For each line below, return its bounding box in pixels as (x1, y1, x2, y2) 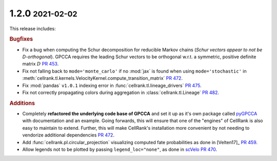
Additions (9, 100, 35, 107)
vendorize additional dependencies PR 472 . (22, 132, 115, 138)
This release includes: (9, 26, 56, 32)
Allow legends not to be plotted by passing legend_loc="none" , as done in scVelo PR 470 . (22, 146, 217, 152)
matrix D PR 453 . (22, 61, 59, 67)
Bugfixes (9, 36, 33, 43)
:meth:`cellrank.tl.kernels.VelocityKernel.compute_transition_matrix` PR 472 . (22, 75, 183, 81)
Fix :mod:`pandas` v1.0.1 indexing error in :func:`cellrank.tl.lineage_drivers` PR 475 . (22, 82, 202, 88)
